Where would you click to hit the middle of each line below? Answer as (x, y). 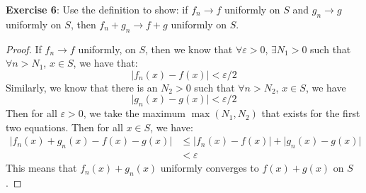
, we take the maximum (134, 113)
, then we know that (189, 49)
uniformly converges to (210, 168)
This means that (41, 168)
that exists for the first (311, 113)
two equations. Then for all (64, 127)
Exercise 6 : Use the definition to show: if (97, 9)
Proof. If (24, 49)
